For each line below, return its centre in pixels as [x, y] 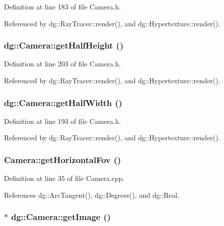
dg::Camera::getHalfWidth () [63, 102]
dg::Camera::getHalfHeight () [64, 45]
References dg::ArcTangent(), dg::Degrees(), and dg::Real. [92, 195]
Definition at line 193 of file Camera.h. [62, 121]
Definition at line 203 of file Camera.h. [62, 64]
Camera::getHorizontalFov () [63, 159]
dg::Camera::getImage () [61, 217]
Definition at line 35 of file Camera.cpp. [64, 178]
